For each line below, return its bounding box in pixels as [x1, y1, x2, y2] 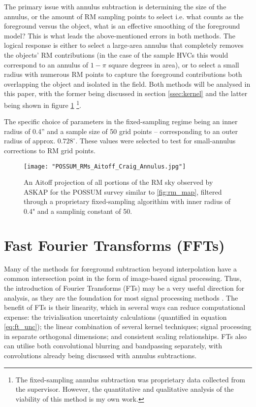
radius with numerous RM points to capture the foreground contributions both [4, 69, 242, 79]
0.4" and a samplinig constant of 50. [24, 206, 132, 216]
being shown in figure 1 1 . [4, 98, 81, 110]
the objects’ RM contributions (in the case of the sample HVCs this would [4, 49, 228, 60]
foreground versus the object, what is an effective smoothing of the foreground [4, 21, 240, 31]
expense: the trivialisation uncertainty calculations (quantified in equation [4, 311, 227, 322]
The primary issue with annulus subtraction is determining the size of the [4, 1, 226, 11]
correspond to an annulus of [4, 59, 88, 69]
